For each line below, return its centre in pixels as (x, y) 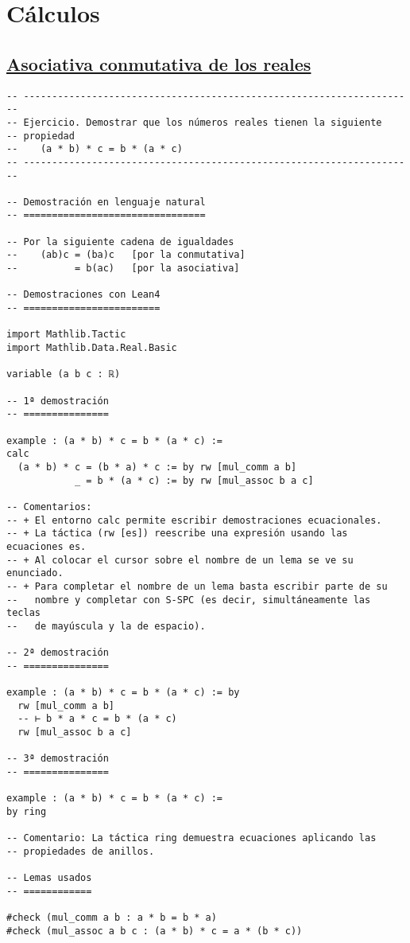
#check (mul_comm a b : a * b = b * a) (112, 918)
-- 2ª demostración (58, 653)
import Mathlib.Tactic (66, 335)
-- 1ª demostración (58, 401)
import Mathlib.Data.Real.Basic (92, 348)
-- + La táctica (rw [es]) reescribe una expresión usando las (177, 534)
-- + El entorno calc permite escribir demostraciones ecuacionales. (194, 520)
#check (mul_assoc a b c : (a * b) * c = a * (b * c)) (155, 931)
